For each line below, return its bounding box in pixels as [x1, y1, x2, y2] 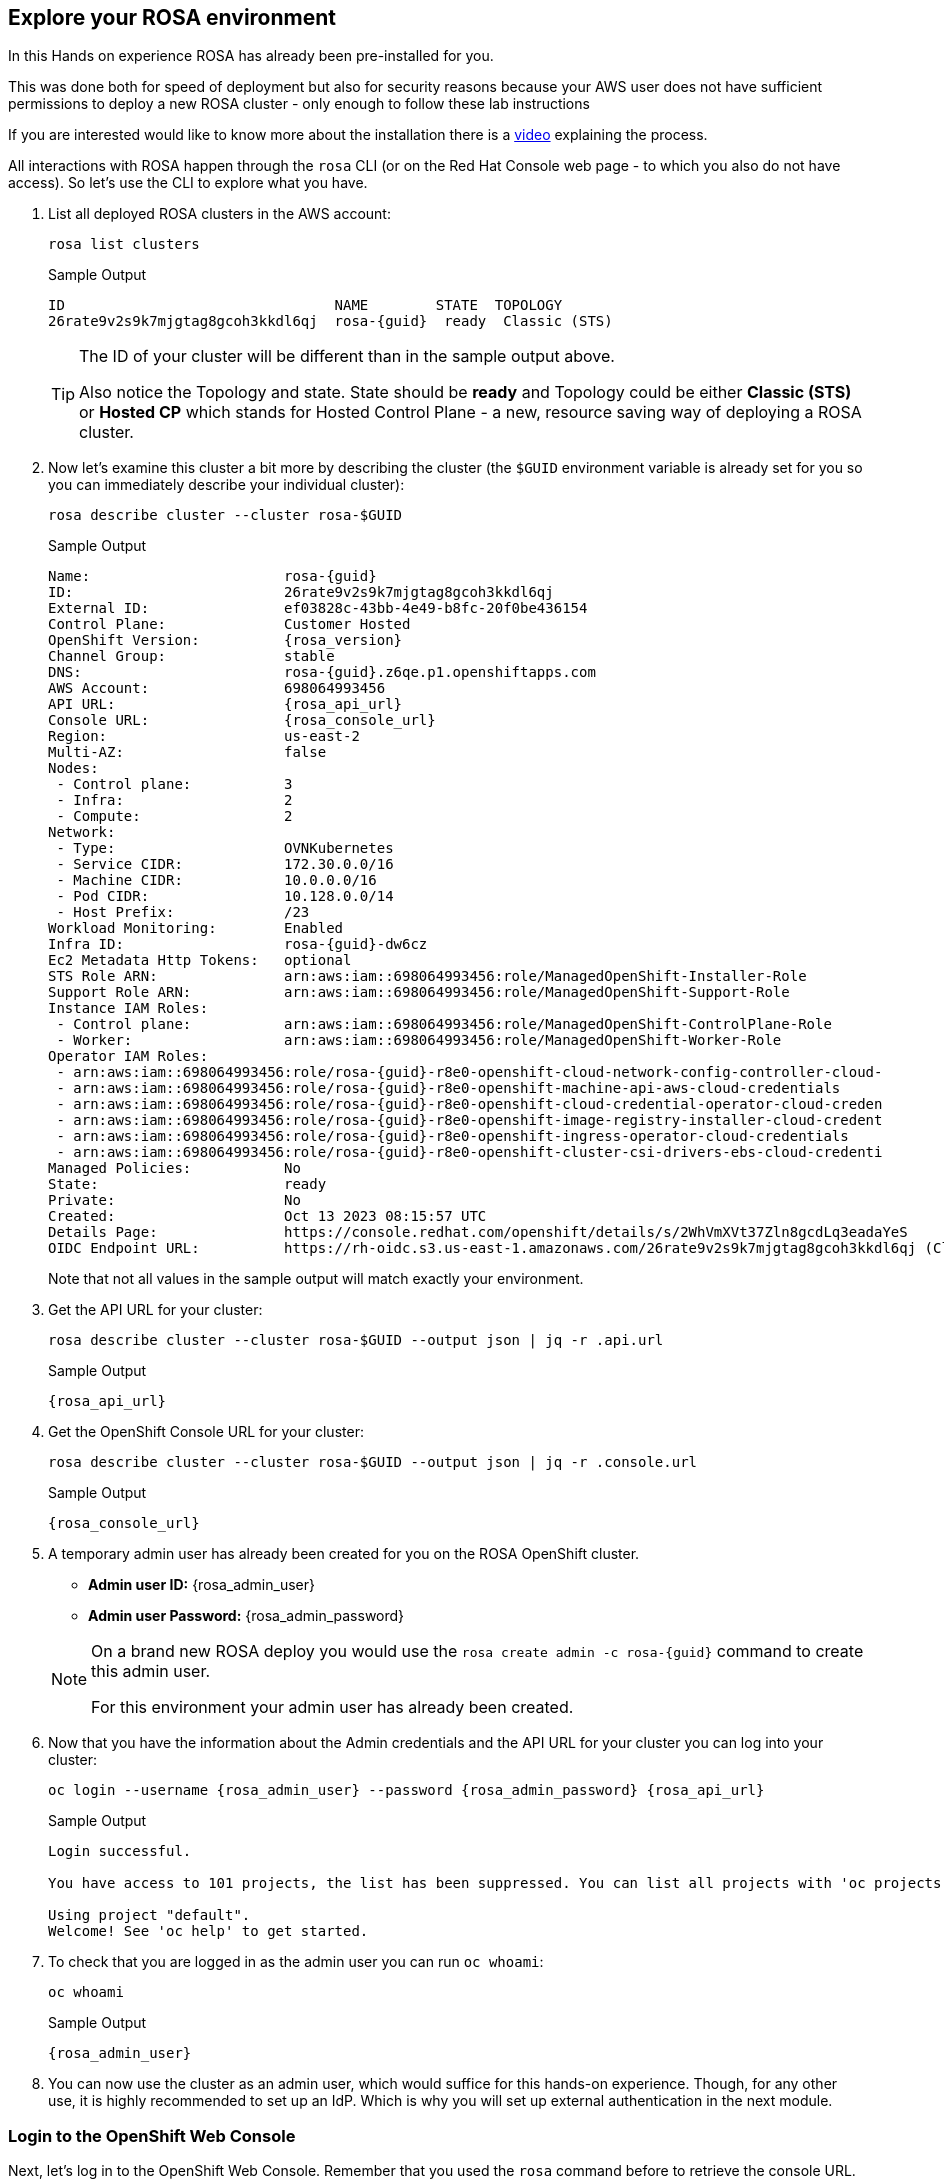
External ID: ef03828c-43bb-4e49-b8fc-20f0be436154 [48, 600, 588, 617]
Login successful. [48, 1843, 192, 1860]
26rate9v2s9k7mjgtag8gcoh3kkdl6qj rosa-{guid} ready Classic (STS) [48, 313, 613, 330]
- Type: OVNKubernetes [56, 840, 394, 857]
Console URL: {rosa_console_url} [48, 712, 436, 729]
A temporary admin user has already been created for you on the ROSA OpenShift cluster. [48, 1545, 640, 1563]
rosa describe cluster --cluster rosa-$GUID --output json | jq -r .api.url [48, 1332, 664, 1349]
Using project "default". [48, 1907, 251, 1924]
